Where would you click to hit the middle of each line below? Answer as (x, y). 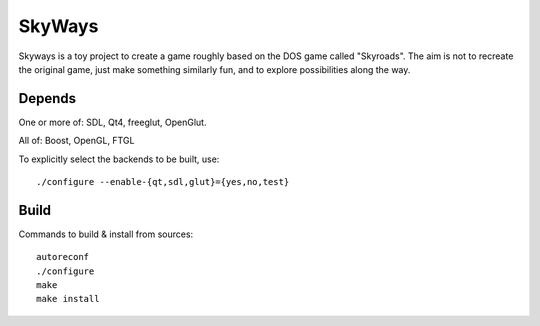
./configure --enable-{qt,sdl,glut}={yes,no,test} (163, 182)
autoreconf (63, 257)
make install (68, 299)
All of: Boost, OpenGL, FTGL (76, 141)
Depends (47, 98)
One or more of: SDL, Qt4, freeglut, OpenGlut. (112, 122)
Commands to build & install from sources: (106, 234)
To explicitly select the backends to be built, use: (119, 159)
